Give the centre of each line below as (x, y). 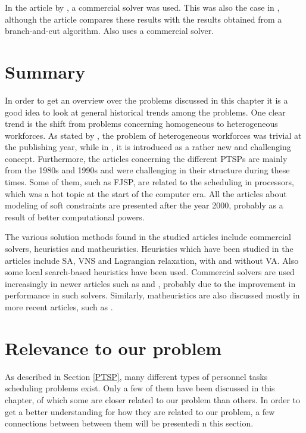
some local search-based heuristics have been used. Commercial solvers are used (150, 272)
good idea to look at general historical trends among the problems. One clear (145, 112)
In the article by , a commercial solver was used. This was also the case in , (142, 7)
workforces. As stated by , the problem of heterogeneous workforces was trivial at (153, 135)
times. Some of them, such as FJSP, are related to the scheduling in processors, (149, 182)
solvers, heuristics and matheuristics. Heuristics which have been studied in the (149, 249)
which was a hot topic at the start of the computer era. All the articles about (146, 193)
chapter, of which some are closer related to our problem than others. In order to (153, 399)
